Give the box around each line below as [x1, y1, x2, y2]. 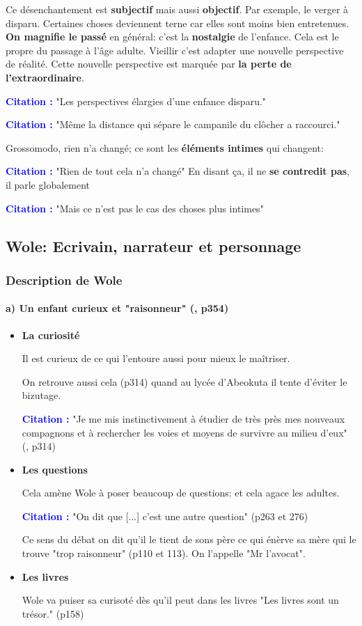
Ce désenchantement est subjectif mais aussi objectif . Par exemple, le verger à [6, 2, 349, 16]
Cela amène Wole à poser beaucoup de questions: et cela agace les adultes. [22, 485, 340, 500]
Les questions [22, 462, 88, 476]
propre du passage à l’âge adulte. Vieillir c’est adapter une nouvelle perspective [6, 42, 344, 57]
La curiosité [22, 327, 80, 342]
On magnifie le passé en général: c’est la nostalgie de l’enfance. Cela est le [6, 29, 339, 44]
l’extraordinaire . [6, 70, 84, 84]
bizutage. [22, 388, 61, 402]
